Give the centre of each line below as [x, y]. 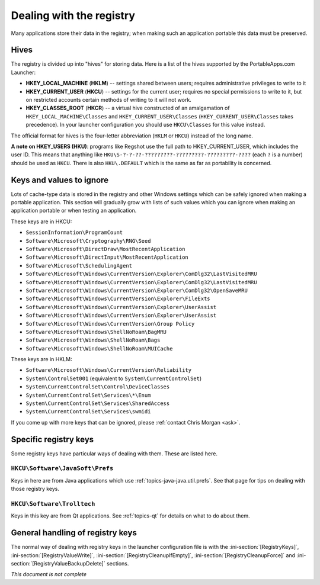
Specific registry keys [52, 439]
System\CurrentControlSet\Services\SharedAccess [98, 404]
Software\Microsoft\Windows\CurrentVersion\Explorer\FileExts [118, 299]
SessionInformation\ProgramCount [74, 233]
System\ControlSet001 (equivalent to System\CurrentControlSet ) [114, 378]
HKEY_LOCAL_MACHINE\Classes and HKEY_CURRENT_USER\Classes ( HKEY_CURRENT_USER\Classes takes [159, 116]
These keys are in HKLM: [41, 359]
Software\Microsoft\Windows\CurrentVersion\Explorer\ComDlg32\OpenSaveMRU [137, 290]
